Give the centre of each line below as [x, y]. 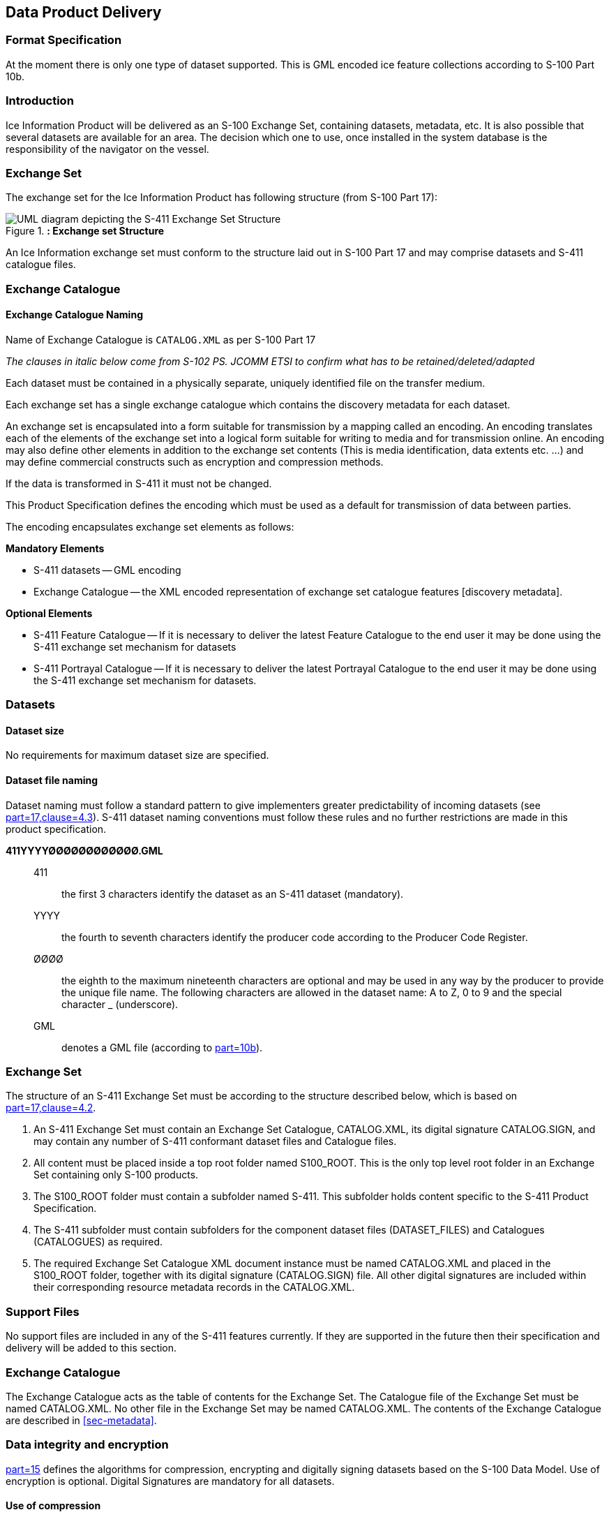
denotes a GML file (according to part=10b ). [162, 1047]
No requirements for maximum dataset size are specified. [137, 755]
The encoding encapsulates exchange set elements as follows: [150, 526]
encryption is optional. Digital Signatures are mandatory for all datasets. [170, 1481]
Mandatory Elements [55, 548]
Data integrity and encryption [87, 1445]
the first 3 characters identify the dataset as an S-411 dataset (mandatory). [233, 894]
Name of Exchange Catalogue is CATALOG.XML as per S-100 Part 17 [161, 339]
